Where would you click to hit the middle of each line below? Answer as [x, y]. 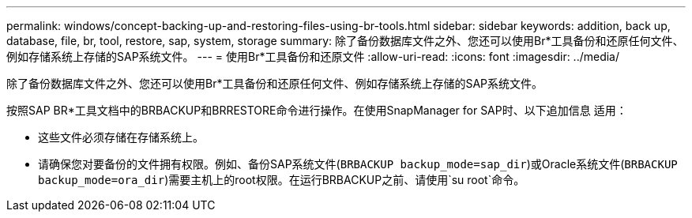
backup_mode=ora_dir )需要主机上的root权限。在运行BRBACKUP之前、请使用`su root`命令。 [282, 180]
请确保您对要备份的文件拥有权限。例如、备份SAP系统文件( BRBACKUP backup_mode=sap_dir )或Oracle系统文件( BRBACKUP [358, 164]
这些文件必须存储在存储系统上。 [121, 137]
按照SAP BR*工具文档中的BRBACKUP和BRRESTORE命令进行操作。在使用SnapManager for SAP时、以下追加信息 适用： [317, 110]
